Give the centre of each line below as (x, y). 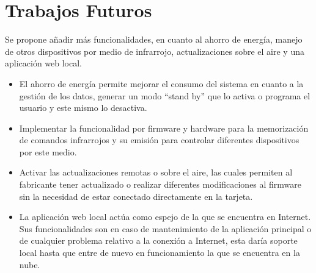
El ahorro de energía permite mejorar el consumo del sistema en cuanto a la (161, 83)
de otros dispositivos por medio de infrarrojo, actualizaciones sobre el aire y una (155, 51)
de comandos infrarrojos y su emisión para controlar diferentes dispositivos (159, 140)
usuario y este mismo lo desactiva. (83, 108)
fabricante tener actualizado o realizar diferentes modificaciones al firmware (160, 184)
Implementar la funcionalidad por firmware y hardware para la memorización (164, 128)
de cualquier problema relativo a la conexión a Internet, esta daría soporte (158, 240)
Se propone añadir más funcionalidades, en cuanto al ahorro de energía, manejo (154, 39)
